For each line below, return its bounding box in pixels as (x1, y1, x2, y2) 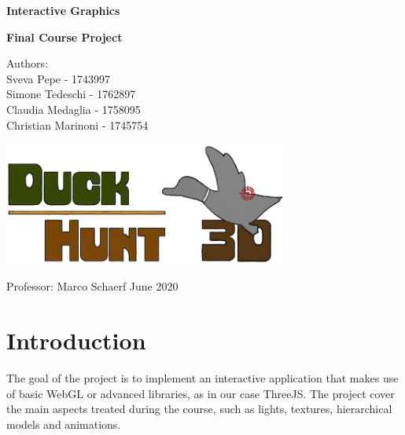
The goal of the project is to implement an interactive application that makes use (6, 370, 399, 386)
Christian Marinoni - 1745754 (6, 116, 149, 133)
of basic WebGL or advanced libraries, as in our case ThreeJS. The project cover (6, 385, 395, 401)
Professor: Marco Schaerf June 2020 (6, 278, 179, 294)
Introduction (6, 324, 146, 356)
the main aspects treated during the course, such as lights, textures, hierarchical (6, 400, 392, 417)
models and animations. (6, 415, 121, 432)
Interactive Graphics (6, 2, 120, 18)
